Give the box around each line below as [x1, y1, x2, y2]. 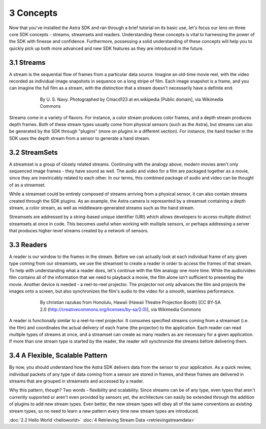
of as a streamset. [9, 182, 46, 188]
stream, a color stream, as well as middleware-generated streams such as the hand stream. [9, 205, 195, 211]
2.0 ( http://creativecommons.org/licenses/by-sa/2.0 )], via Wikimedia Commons [40, 306, 201, 312]
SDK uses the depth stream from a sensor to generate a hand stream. [9, 135, 150, 141]
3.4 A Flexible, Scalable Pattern [9, 351, 108, 360]
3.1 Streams [9, 58, 46, 67]
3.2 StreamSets [9, 148, 58, 157]
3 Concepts [9, 7, 58, 18]
